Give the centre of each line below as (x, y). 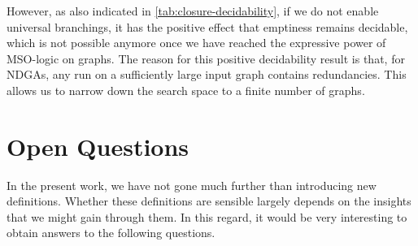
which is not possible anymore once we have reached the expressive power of (196, 43)
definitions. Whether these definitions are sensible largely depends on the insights (209, 201)
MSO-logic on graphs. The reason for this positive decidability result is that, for (206, 58)
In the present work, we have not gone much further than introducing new (192, 185)
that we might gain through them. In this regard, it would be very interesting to (207, 216)
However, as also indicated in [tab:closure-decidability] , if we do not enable (193, 11)
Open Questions (98, 146)
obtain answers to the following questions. (111, 233)
